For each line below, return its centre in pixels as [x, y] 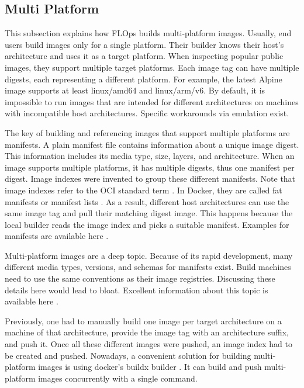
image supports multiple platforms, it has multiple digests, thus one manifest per [150, 167]
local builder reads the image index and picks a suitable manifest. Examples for [147, 224]
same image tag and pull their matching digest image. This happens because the [149, 213]
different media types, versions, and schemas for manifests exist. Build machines [148, 267]
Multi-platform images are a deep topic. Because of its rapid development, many [149, 255]
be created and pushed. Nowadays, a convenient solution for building [128, 355]
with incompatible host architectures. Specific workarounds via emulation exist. [147, 113]
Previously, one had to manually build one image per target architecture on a [143, 321]
